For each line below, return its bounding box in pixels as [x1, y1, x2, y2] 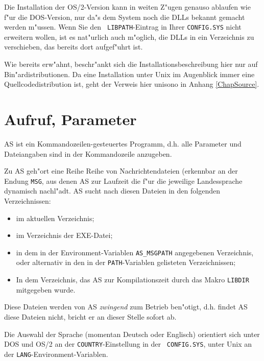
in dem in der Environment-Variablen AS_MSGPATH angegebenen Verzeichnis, [16, 247, 254, 257]
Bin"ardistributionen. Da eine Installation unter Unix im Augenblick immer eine [4, 68, 255, 79]
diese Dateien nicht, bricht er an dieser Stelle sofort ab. [4, 311, 177, 322]
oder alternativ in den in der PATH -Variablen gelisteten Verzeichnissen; [16, 257, 236, 268]
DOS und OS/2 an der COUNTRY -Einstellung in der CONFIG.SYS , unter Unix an [4, 339, 252, 349]
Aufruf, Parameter [4, 109, 137, 129]
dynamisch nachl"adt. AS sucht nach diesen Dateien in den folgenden [4, 185, 220, 196]
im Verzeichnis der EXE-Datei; [16, 230, 113, 240]
